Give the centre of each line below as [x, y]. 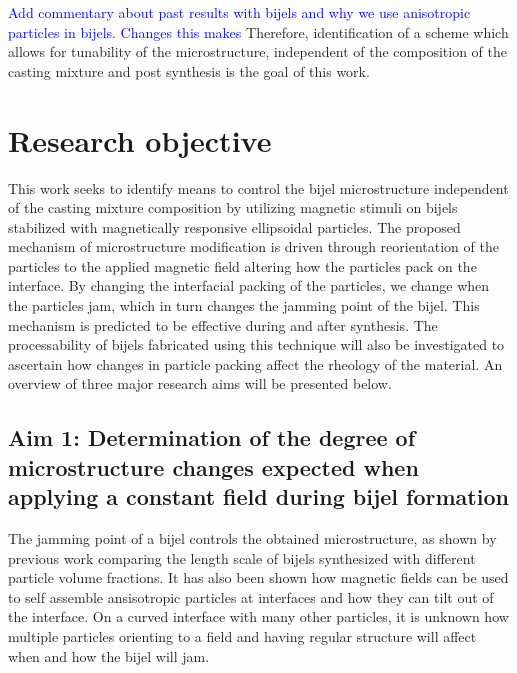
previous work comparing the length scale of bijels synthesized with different [242, 557]
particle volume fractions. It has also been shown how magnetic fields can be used [258, 577]
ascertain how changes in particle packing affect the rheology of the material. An [255, 363]
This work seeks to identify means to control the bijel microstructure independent [258, 187]
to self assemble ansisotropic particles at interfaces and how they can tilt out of [251, 596]
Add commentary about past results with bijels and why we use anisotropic [239, 12]
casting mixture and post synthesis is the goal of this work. [189, 70]
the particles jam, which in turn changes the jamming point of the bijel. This [244, 305]
